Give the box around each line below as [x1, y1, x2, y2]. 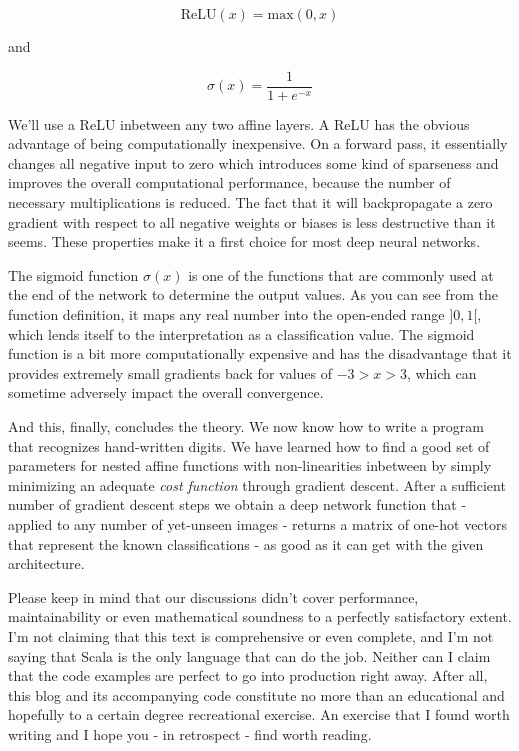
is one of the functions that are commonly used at [188, 264, 494, 285]
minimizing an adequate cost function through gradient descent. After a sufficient [8, 474, 506, 495]
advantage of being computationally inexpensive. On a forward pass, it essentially [8, 133, 508, 154]
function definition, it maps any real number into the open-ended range [8, 304, 445, 324]
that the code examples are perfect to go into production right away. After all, [8, 665, 488, 686]
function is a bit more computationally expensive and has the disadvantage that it [8, 343, 512, 364]
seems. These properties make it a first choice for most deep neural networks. [8, 231, 481, 252]
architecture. [8, 553, 85, 574]
